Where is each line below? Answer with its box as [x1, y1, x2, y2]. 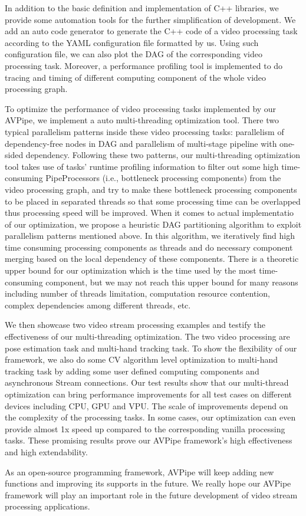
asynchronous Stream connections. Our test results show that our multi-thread [5, 376, 289, 389]
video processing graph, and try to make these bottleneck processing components [5, 183, 297, 195]
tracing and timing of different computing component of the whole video [5, 71, 266, 83]
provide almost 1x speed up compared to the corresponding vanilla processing [5, 422, 285, 435]
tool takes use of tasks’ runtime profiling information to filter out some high [5, 160, 279, 172]
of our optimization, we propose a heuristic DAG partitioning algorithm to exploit [5, 218, 302, 230]
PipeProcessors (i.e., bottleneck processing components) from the [45, 172, 281, 184]
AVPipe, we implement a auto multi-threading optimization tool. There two [5, 114, 279, 126]
